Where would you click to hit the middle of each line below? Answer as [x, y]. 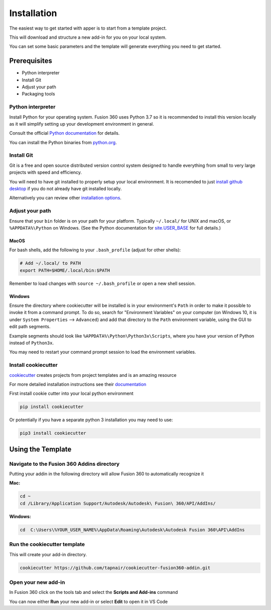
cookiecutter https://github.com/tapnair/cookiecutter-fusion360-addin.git [115, 568]
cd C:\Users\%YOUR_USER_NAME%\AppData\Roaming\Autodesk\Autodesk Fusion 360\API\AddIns [132, 530]
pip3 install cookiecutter [53, 433]
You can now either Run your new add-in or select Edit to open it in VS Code [89, 601]
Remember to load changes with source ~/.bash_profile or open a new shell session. [102, 283]
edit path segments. [30, 327]
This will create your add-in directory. [48, 554]
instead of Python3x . [32, 343]
